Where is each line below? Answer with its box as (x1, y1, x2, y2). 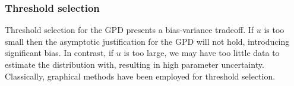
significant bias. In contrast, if (5, 47, 114, 59)
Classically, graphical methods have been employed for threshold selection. (5, 70, 276, 82)
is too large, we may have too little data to (124, 47, 280, 59)
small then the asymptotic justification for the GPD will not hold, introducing (5, 35, 290, 47)
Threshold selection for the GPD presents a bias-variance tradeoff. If (5, 24, 254, 36)
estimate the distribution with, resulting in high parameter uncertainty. (5, 58, 264, 70)
